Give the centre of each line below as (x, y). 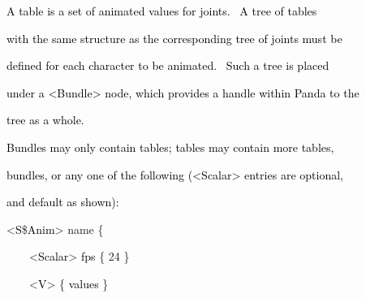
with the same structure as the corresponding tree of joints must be (174, 38)
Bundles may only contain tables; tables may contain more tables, (170, 147)
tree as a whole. (45, 120)
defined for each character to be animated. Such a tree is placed (168, 65)
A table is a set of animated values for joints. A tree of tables (161, 11)
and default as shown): (62, 202)
